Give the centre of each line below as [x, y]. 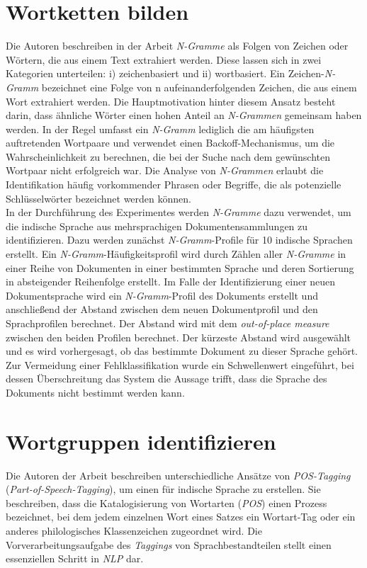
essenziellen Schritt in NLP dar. [75, 558]
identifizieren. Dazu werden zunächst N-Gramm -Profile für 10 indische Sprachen [179, 240]
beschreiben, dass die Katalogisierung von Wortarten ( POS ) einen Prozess [166, 502]
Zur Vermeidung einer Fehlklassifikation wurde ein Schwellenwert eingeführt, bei [180, 364]
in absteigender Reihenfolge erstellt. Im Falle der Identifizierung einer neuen [171, 282]
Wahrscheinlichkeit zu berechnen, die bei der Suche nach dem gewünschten [168, 156]
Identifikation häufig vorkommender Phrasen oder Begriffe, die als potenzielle [174, 184]
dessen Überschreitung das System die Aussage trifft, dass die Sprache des [166, 379]
